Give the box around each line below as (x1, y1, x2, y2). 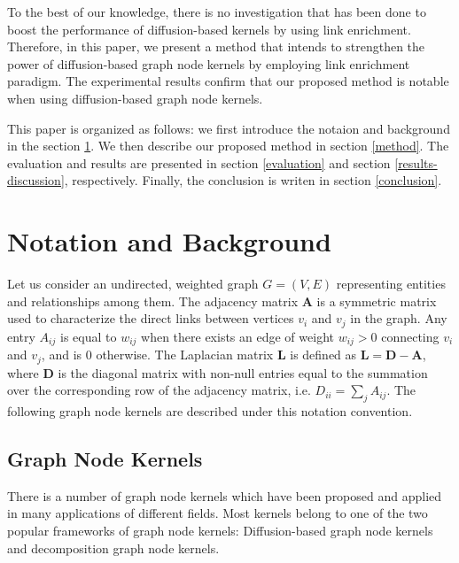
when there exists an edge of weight (141, 327, 334, 345)
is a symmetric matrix (316, 291, 437, 310)
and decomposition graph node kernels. (7, 538, 220, 557)
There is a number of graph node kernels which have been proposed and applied (7, 486, 442, 505)
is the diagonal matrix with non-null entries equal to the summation (58, 363, 428, 382)
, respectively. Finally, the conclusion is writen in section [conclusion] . (64, 171, 442, 189)
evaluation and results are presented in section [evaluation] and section (7, 153, 391, 172)
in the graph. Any (350, 309, 447, 328)
